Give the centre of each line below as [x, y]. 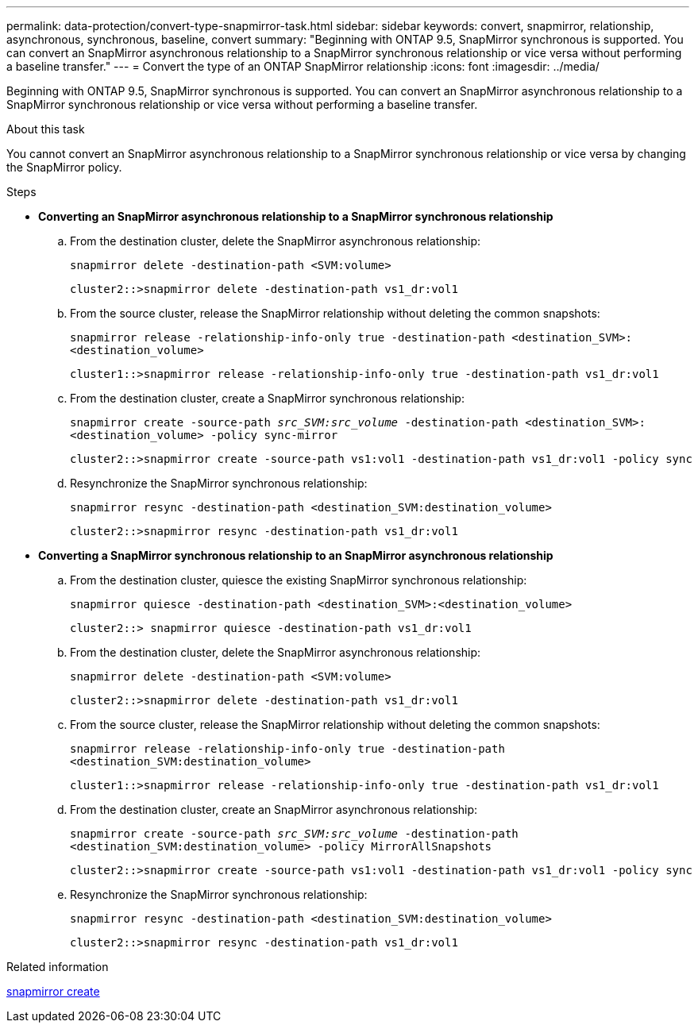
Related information [58, 967]
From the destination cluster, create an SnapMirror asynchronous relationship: [274, 809]
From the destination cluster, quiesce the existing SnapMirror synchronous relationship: [299, 580]
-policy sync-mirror [274, 435]
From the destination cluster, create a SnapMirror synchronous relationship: [267, 398]
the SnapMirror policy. [64, 167]
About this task [46, 129]
